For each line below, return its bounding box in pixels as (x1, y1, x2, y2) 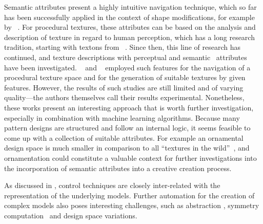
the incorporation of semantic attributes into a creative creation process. (4, 162, 232, 173)
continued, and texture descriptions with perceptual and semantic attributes (4, 51, 247, 62)
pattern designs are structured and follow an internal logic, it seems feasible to (4, 122, 251, 133)
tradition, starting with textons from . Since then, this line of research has (4, 42, 241, 52)
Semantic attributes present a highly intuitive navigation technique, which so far (4, 2, 257, 12)
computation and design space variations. (4, 210, 137, 220)
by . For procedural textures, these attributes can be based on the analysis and (4, 22, 256, 32)
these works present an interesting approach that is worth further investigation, (4, 102, 254, 113)
